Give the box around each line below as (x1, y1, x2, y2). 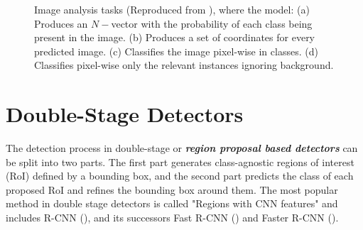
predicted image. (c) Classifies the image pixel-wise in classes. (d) (34, 43, 318, 58)
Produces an (34, 16, 88, 31)
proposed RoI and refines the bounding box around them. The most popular (6, 182, 338, 197)
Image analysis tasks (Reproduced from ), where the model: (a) (34, 2, 310, 16)
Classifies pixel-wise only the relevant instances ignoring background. (34, 57, 334, 72)
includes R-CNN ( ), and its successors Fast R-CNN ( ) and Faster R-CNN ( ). (6, 210, 339, 225)
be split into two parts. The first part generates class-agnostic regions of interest (6, 154, 354, 169)
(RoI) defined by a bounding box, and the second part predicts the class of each (6, 168, 354, 183)
